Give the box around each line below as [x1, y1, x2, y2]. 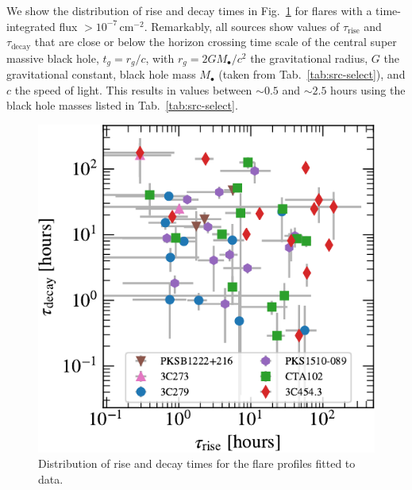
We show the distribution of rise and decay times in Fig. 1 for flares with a [6, 2, 372, 18]
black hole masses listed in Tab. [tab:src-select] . [6, 97, 238, 114]
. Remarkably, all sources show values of [144, 17, 340, 34]
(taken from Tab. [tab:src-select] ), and [218, 66, 406, 83]
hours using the [330, 81, 406, 98]
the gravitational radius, [250, 49, 368, 66]
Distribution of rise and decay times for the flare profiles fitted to [38, 455, 356, 472]
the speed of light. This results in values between [14, 81, 252, 98]
